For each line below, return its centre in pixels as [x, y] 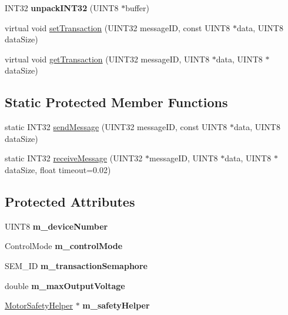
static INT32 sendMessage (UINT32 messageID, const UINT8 [116, 127]
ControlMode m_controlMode [64, 246]
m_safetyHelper [116, 305]
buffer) [138, 8]
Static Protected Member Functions [116, 102]
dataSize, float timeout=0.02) [58, 169]
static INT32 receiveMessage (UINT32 [74, 158]
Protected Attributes [70, 201]
